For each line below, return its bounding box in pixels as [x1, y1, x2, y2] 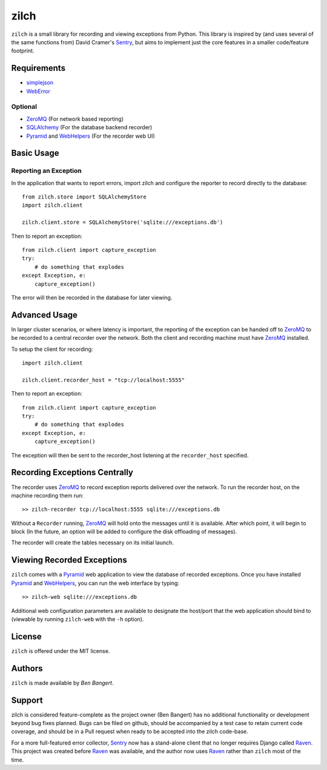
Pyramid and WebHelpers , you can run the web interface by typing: [11, 579, 180, 587]
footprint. [11, 47, 35, 55]
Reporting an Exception [11, 167, 82, 175]
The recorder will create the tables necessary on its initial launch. [11, 539, 174, 546]
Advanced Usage [11, 309, 78, 320]
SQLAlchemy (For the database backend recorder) [26, 124, 153, 131]
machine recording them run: [11, 491, 84, 499]
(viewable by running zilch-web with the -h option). [11, 615, 144, 623]
